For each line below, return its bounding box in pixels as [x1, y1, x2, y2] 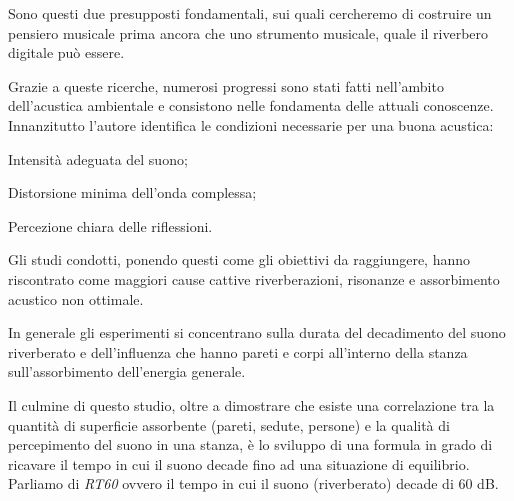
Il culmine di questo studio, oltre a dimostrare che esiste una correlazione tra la [8, 394, 495, 415]
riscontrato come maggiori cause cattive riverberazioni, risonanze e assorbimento [8, 268, 500, 289]
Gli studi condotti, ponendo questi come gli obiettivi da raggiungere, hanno [8, 249, 470, 270]
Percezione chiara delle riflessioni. [8, 215, 213, 236]
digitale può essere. [8, 42, 125, 63]
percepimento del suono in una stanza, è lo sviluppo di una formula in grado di [8, 434, 493, 455]
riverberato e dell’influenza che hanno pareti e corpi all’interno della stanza [8, 341, 468, 362]
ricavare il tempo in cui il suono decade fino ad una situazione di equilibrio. [8, 453, 470, 474]
